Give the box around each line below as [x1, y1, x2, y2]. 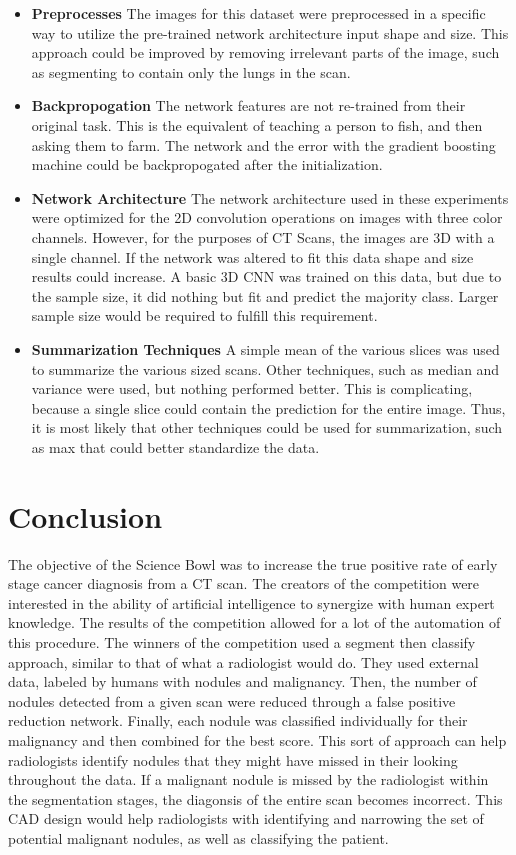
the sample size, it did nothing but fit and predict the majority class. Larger [31, 285, 499, 306]
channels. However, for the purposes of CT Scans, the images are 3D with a [31, 226, 495, 247]
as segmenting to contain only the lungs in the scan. [31, 61, 351, 82]
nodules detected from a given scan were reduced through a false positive [8, 690, 456, 711]
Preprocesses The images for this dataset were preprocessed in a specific [31, 3, 486, 23]
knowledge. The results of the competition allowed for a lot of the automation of [8, 612, 501, 633]
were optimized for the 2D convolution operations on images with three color [31, 207, 503, 228]
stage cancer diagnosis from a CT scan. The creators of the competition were [8, 573, 480, 594]
